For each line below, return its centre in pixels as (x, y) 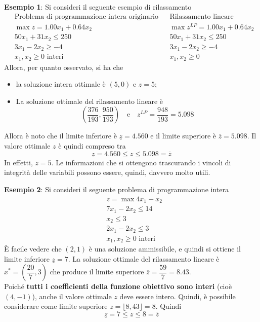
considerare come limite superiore (56, 306)
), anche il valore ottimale (72, 296)
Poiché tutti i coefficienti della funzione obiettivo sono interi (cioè (118, 286)
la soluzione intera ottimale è (61, 84)
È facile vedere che (33, 249)
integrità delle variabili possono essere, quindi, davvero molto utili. (107, 172)
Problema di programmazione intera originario (86, 16)
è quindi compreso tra (92, 146)
